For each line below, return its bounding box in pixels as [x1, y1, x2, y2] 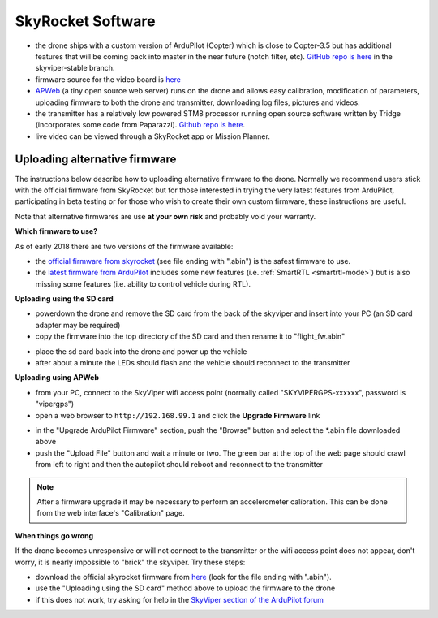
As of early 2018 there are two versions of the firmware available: [15, 241, 234, 251]
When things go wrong [15, 530, 94, 540]
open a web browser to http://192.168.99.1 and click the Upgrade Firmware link [35, 410, 320, 420]
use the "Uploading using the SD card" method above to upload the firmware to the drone [35, 583, 336, 593]
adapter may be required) [35, 320, 121, 330]
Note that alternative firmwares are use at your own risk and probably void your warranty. [15, 211, 316, 221]
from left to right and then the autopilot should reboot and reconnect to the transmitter [35, 460, 324, 469]
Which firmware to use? [15, 227, 97, 236]
